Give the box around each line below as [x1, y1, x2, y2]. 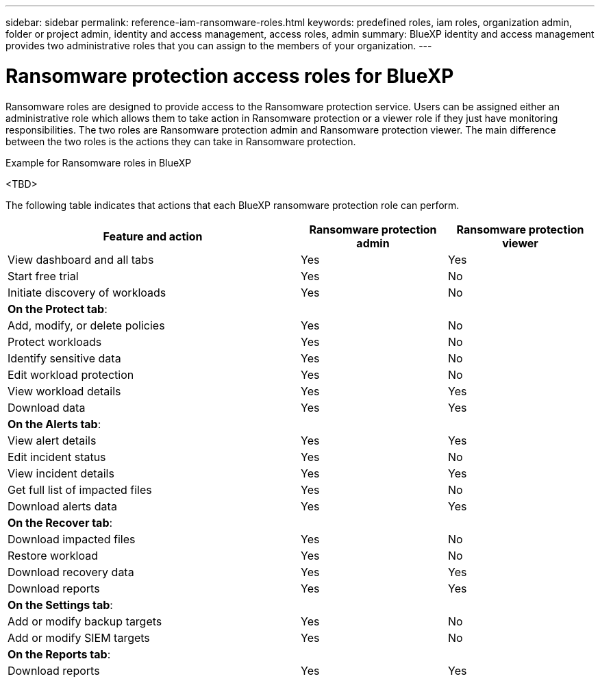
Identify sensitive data [8, 351, 121, 365]
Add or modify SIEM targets [8, 630, 150, 645]
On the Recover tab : [8, 515, 113, 530]
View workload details [8, 384, 121, 398]
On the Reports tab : [8, 647, 111, 661]
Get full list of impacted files [8, 482, 152, 497]
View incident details [8, 466, 114, 480]
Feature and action [103, 229, 203, 243]
